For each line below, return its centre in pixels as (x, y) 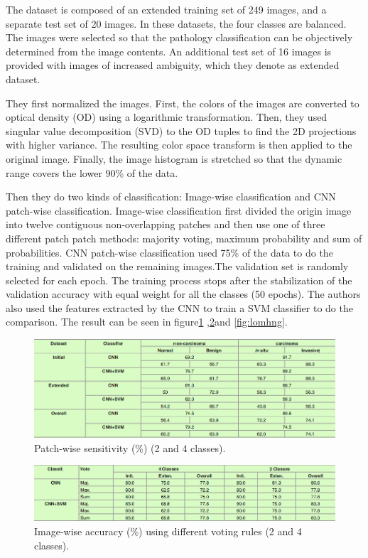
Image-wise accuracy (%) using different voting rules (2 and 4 (168, 531)
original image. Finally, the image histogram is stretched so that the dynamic (174, 158)
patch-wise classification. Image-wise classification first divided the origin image (179, 210)
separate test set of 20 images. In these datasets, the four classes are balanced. (176, 23)
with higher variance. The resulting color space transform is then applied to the (179, 145)
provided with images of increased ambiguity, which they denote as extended (173, 65)
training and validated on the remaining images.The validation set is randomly (177, 266)
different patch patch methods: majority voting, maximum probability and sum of (184, 238)
